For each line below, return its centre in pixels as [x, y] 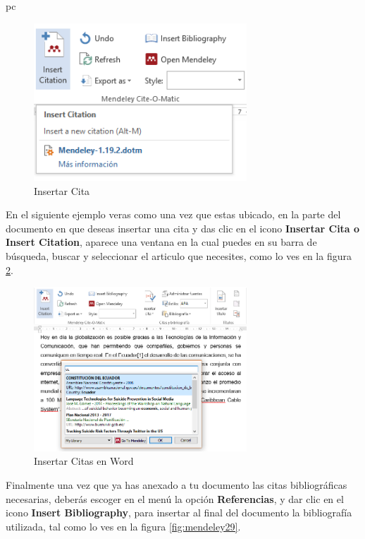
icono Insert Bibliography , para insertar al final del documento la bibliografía [179, 513]
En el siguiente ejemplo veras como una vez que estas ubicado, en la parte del [173, 214]
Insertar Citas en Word [84, 461]
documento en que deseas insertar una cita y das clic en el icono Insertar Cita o [183, 228]
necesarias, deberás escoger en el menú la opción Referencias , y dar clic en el [175, 498]
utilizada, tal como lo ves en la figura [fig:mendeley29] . [123, 526]
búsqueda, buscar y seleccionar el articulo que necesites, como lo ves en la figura [179, 256]
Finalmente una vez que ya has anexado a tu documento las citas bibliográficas [177, 485]
